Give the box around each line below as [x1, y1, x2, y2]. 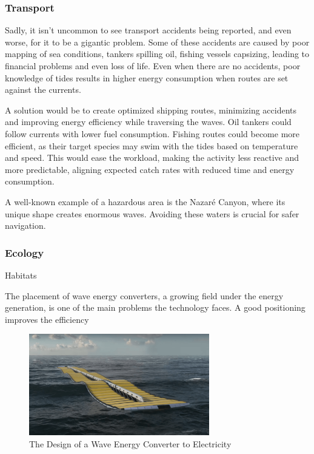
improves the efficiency [5, 313, 89, 325]
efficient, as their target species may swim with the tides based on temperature [5, 139, 298, 152]
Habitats [5, 268, 37, 281]
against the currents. [5, 83, 81, 96]
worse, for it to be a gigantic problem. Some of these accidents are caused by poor [5, 35, 310, 48]
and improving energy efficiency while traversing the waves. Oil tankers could [5, 115, 292, 128]
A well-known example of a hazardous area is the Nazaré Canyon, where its [5, 195, 286, 208]
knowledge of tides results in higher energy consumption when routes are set [5, 71, 289, 84]
